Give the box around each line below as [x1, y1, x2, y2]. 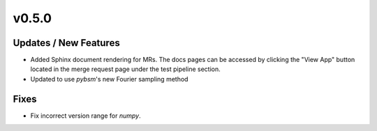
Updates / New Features [13, 37, 120, 49]
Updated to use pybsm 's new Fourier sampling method [30, 75, 188, 83]
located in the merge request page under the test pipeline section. [30, 65, 221, 73]
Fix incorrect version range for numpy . [30, 111, 141, 120]
